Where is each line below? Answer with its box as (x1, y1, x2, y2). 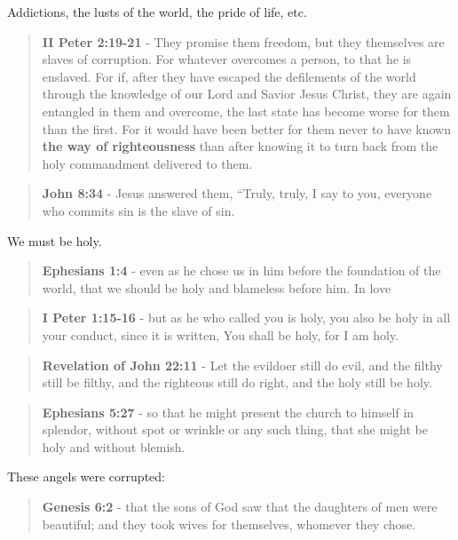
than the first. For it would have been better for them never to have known (42, 119, 451, 138)
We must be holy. (7, 231, 102, 250)
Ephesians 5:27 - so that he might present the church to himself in (42, 402, 415, 421)
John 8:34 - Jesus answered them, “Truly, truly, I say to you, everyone (42, 184, 432, 202)
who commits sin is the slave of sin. (42, 201, 235, 219)
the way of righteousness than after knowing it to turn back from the (42, 137, 438, 155)
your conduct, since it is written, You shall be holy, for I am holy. (42, 325, 399, 344)
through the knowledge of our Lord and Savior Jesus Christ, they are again (42, 84, 452, 103)
